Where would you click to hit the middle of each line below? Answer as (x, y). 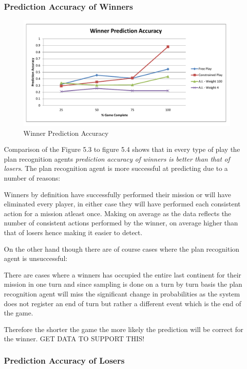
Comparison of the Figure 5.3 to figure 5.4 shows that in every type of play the (122, 149)
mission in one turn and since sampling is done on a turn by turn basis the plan (123, 284)
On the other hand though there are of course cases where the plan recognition (122, 249)
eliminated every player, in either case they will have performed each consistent (122, 204)
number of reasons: (32, 177)
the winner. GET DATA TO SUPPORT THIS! (74, 339)
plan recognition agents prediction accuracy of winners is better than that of (117, 158)
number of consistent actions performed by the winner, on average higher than (121, 223)
